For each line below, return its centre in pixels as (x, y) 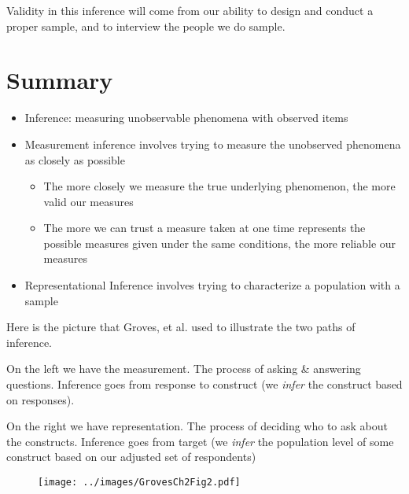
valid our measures (88, 201)
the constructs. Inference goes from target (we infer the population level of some (200, 441)
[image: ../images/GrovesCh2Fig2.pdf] (139, 482)
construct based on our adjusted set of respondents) (131, 457)
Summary (60, 80)
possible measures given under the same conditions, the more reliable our (220, 243)
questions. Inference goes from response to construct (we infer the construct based (204, 384)
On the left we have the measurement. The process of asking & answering (184, 369)
